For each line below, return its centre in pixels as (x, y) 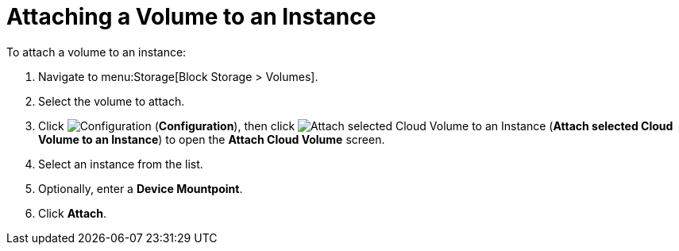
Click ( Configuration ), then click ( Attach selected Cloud (356, 125)
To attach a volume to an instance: (96, 52)
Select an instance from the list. (121, 164)
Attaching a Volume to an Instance (191, 17)
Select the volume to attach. (112, 101)
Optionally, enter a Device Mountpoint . (141, 188)
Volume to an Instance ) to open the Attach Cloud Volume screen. (212, 139)
